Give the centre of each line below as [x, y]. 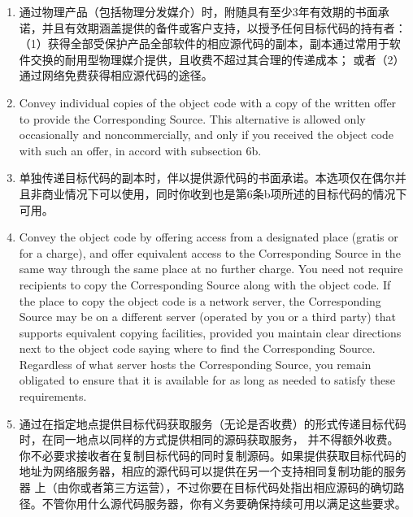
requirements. [53, 396]
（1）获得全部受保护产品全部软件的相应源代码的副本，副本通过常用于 [204, 43]
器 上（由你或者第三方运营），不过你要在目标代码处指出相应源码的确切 [206, 487]
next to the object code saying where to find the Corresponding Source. [197, 348]
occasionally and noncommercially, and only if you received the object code [206, 135]
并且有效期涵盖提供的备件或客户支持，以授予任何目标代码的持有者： [224, 27]
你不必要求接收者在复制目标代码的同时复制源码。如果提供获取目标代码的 [213, 455]
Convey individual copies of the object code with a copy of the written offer [208, 102]
